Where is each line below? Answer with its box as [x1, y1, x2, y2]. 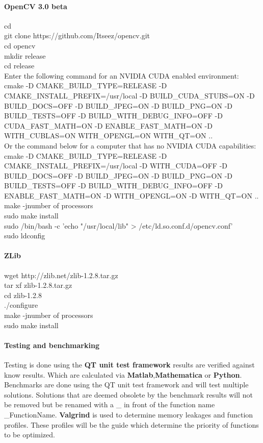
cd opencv [4, 40, 36, 51]
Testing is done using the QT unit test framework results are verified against [4, 359, 255, 370]
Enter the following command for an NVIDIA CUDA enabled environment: [4, 70, 239, 81]
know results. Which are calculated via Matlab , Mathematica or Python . [4, 369, 242, 380]
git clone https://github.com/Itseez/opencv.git [4, 30, 150, 41]
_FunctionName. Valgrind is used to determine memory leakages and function [4, 409, 253, 420]
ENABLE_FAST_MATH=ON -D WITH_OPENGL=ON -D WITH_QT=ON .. [4, 190, 259, 201]
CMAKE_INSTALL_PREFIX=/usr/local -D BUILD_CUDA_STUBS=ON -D [4, 90, 255, 101]
